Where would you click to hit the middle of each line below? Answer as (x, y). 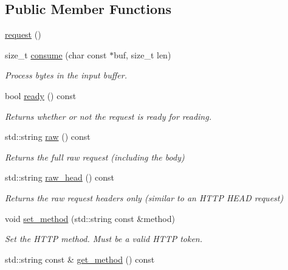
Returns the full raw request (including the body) (95, 157)
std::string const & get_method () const (80, 259)
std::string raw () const (48, 137)
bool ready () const (41, 95)
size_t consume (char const (56, 54)
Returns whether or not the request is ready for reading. (108, 116)
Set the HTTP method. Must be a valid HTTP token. (104, 239)
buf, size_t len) (142, 54)
